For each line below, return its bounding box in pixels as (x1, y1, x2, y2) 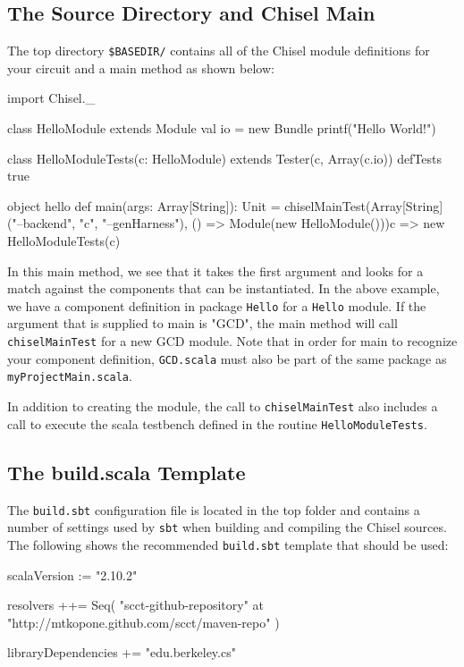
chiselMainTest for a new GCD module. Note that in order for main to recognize (7, 332, 458, 350)
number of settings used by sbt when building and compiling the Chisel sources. (7, 518, 447, 536)
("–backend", (7, 214, 76, 232)
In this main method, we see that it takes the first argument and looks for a (7, 261, 424, 280)
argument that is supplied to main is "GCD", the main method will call (7, 314, 398, 333)
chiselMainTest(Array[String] (284, 196, 443, 215)
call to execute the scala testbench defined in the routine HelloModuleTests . (7, 414, 427, 433)
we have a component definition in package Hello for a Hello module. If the (7, 296, 426, 315)
